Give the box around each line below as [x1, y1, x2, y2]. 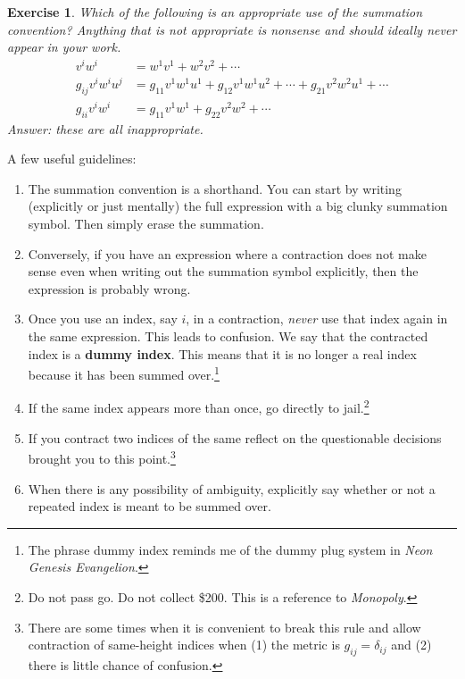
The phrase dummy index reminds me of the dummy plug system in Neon [28, 540, 433, 558]
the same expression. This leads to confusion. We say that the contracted [28, 327, 428, 346]
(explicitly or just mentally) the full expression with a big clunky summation [28, 197, 448, 215]
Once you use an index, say [28, 309, 178, 328]
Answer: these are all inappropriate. [7, 119, 203, 138]
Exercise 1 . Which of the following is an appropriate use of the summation [7, 3, 423, 21]
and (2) [391, 635, 432, 654]
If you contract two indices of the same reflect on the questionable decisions [28, 428, 442, 447]
